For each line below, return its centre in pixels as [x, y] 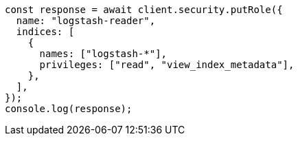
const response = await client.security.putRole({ [144, 10]
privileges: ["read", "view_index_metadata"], [167, 65]
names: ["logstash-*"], [103, 54]
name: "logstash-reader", [86, 21]
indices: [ [45, 32]
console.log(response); [69, 109]
